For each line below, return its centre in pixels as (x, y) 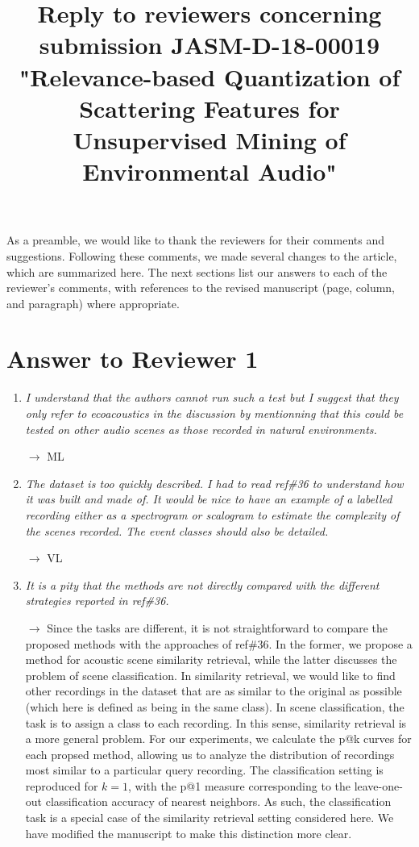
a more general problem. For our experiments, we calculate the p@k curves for (218, 739)
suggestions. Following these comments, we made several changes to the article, (202, 255)
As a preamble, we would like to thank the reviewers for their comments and (195, 240)
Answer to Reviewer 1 (133, 359)
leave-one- (378, 785)
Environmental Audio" (209, 171)
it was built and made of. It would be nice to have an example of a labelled (209, 499)
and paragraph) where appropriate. (93, 303)
